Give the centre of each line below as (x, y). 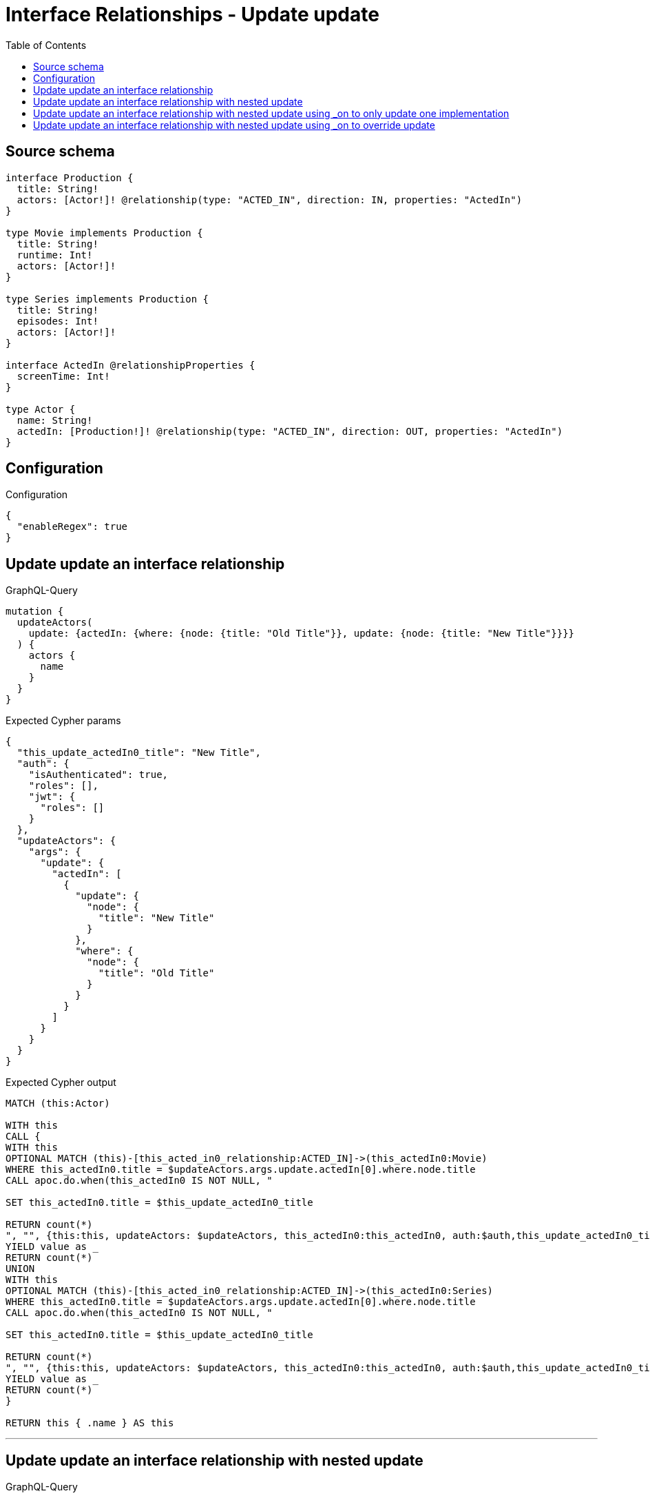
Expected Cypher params (63, 721)
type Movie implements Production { (104, 233)
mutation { (35, 612)
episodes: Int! (57, 321)
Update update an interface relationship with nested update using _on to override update (234, 125)
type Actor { (41, 409)
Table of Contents (46, 45)
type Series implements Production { (107, 299)
